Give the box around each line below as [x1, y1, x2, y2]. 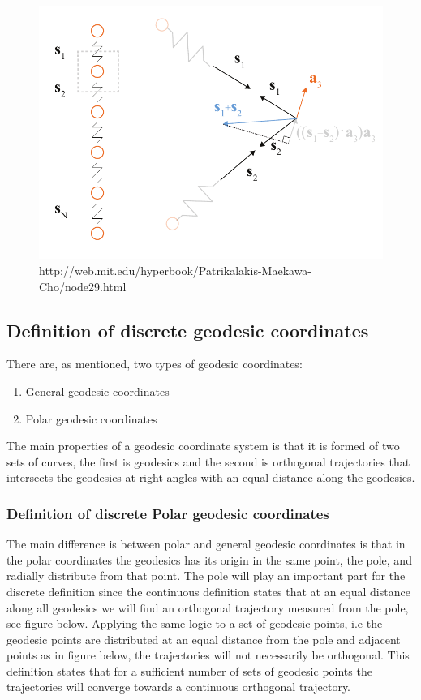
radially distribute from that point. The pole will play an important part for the [6, 567, 406, 584]
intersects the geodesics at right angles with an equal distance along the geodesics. [6, 469, 415, 486]
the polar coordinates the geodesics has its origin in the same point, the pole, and [6, 551, 412, 568]
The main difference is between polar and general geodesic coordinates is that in [6, 535, 406, 552]
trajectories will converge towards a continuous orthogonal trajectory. [6, 678, 351, 695]
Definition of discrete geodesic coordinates [6, 317, 369, 342]
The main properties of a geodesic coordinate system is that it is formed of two [6, 437, 400, 454]
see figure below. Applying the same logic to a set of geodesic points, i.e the [6, 615, 383, 632]
